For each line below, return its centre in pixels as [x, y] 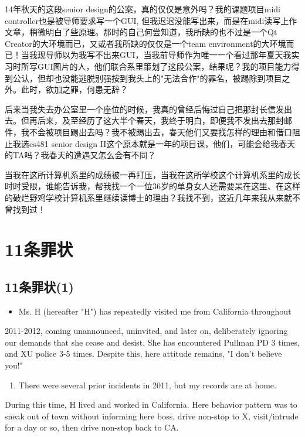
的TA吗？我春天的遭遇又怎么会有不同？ [80, 155]
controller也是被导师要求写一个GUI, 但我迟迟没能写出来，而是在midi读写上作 [151, 20]
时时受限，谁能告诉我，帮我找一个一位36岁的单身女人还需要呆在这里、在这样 [152, 186]
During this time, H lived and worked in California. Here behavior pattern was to [151, 404]
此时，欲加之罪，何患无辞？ [74, 89]
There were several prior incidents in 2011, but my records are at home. [147, 385]
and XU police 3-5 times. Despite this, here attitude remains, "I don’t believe [143, 354]
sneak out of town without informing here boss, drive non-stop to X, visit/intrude [152, 416]
